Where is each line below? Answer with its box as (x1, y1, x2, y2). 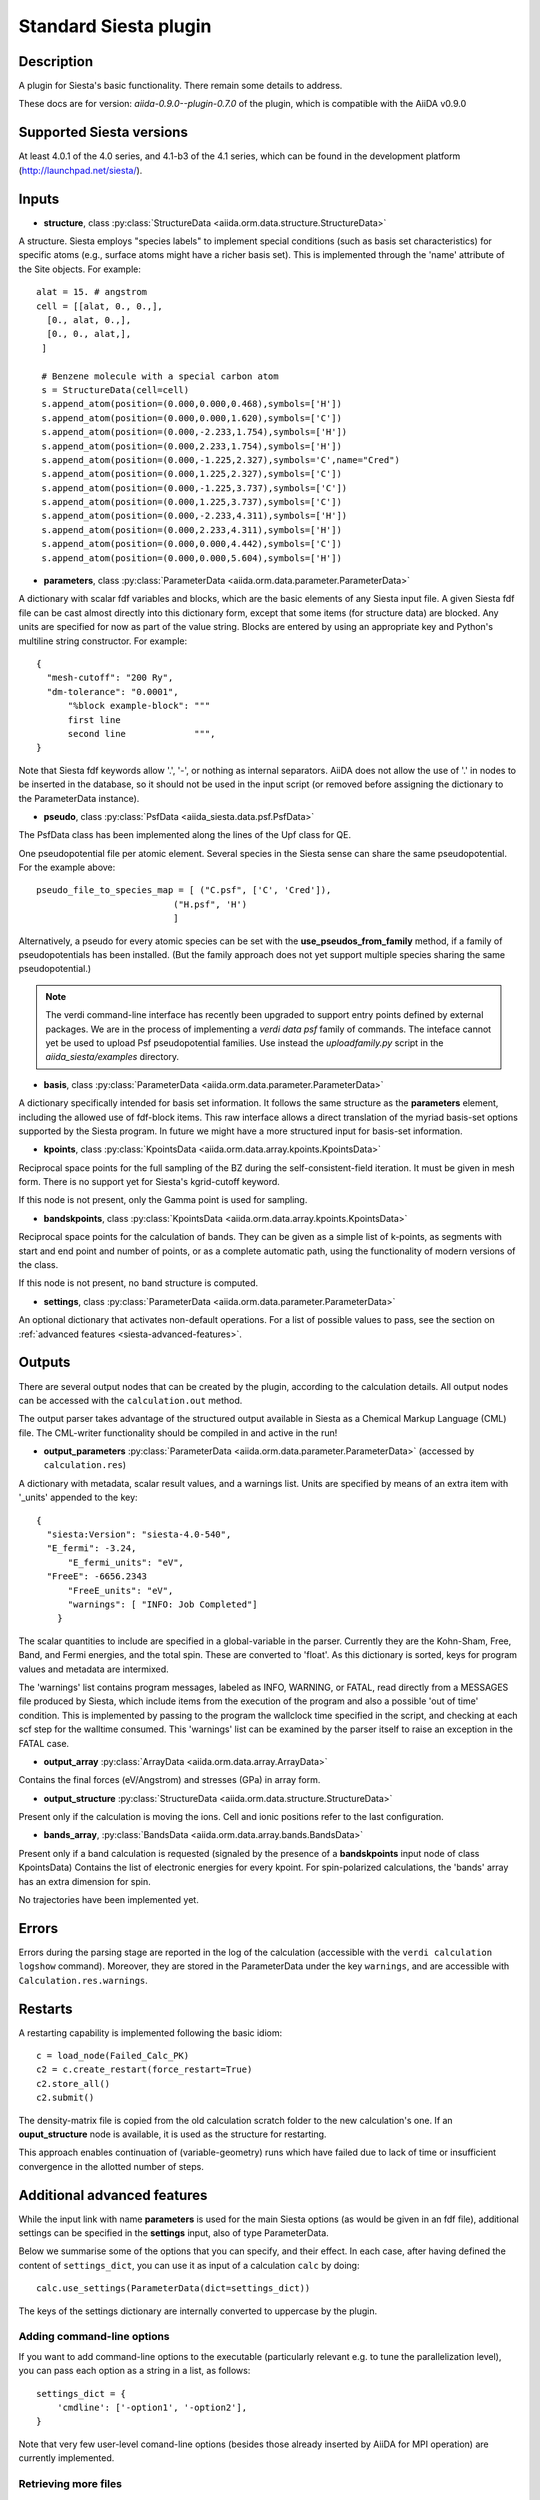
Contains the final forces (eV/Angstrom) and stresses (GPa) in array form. (18, 1774, 321, 1786)
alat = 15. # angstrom (36, 286, 148, 298)
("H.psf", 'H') (173, 898, 248, 910)
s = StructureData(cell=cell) (41, 384, 190, 395)
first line (67, 714, 121, 725)
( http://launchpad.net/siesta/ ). (18, 164, 143, 176)
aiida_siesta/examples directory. (45, 1051, 180, 1063)
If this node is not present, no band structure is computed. (18, 1277, 259, 1289)
